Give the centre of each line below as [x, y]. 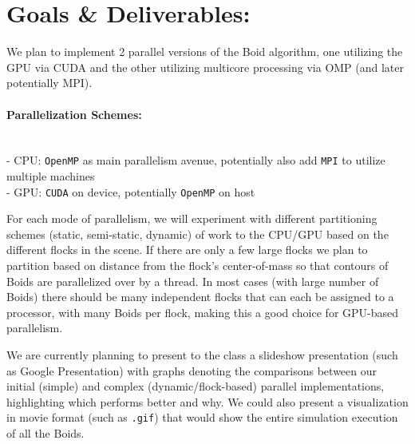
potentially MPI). [49, 83]
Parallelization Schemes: [74, 114]
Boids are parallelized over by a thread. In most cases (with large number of [193, 281]
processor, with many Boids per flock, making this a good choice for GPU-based [203, 312]
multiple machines [51, 175]
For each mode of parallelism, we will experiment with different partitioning [192, 218]
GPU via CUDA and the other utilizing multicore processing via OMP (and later [206, 67]
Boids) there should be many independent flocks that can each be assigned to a [200, 297]
